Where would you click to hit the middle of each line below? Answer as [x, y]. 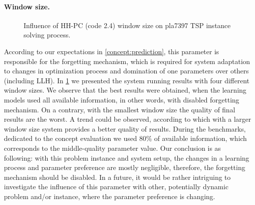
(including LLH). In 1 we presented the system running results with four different [127, 80]
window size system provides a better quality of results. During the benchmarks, [125, 128]
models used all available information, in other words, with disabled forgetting [122, 99]
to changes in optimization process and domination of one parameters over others [127, 71]
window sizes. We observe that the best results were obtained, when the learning [125, 90]
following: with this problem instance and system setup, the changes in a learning [127, 157]
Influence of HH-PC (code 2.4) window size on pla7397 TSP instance [127, 25]
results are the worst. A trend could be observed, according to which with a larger [128, 119]
